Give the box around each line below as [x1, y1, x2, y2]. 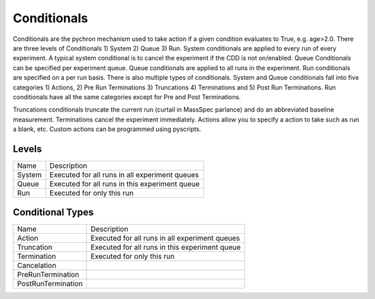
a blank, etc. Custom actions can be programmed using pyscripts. [12, 125, 201, 133]
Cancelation [17, 261, 57, 271]
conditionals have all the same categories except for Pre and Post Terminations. [12, 92, 241, 101]
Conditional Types [12, 207, 94, 219]
